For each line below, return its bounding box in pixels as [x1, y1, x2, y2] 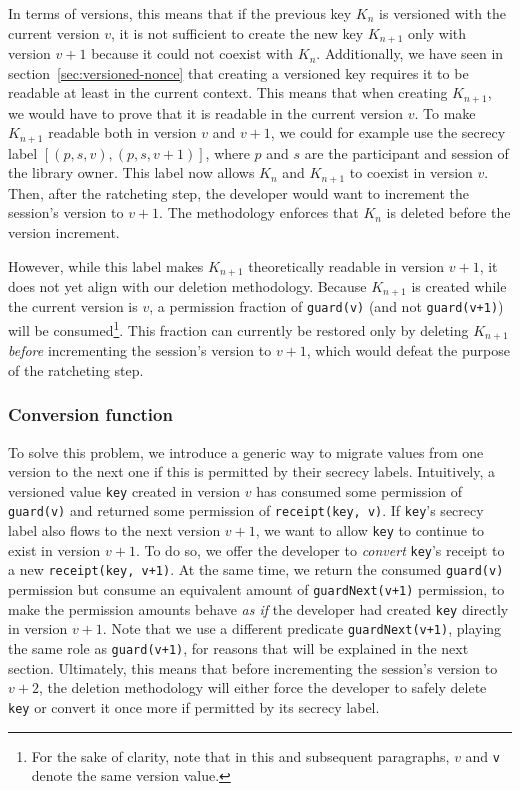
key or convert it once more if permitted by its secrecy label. [8, 696, 380, 717]
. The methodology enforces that [159, 202, 359, 223]
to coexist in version [349, 162, 473, 183]
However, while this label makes [8, 255, 204, 276]
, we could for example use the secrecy [270, 122, 506, 143]
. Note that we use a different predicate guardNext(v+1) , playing [102, 618, 502, 639]
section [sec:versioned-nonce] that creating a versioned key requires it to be [8, 62, 469, 83]
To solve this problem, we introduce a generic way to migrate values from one [8, 441, 484, 462]
